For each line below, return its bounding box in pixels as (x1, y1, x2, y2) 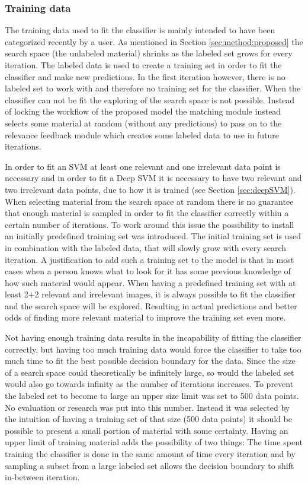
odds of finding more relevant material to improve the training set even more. (5, 311, 286, 324)
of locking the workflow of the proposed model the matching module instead (5, 105, 281, 118)
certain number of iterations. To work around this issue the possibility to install (5, 218, 294, 230)
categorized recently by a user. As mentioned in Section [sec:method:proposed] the (5, 35, 303, 47)
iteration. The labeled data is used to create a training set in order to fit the (5, 59, 282, 71)
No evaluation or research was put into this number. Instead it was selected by (5, 401, 290, 413)
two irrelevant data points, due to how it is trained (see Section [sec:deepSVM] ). (5, 183, 296, 195)
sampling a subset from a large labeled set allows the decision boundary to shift (5, 459, 294, 471)
